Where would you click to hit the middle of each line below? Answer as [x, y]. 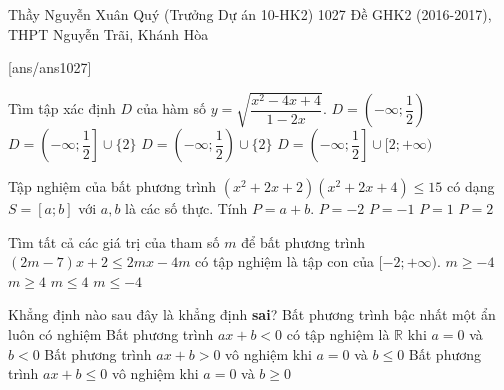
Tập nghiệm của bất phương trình [112, 186]
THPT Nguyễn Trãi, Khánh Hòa [108, 33]
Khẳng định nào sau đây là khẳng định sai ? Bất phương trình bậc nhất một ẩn [252, 314]
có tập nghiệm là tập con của [284, 261]
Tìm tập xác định [62, 108]
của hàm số [171, 108]
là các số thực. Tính [186, 208]
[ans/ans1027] [50, 67]
